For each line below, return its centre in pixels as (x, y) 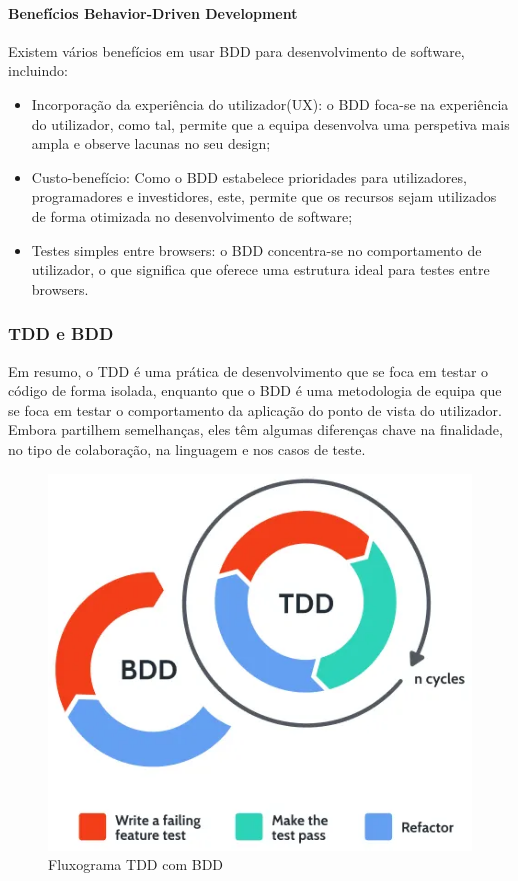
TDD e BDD (61, 333)
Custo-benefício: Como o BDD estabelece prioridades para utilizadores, (249, 176)
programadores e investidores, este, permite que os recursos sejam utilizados (264, 196)
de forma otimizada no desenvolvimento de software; (192, 215)
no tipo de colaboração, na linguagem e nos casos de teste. (187, 448)
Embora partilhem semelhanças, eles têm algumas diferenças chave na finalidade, (255, 429)
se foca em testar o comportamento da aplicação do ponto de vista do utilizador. (255, 409)
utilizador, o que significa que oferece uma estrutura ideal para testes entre (260, 269)
